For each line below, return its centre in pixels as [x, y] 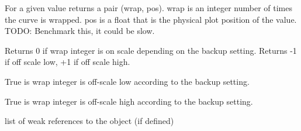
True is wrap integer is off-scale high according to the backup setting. [129, 101]
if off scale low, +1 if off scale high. [68, 62]
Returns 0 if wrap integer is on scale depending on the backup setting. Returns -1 [151, 50]
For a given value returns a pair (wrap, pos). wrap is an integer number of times [148, 8]
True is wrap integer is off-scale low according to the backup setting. [127, 81]
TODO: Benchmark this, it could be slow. [80, 31]
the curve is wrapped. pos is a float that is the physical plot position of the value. [151, 19]
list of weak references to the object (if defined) [89, 121]
